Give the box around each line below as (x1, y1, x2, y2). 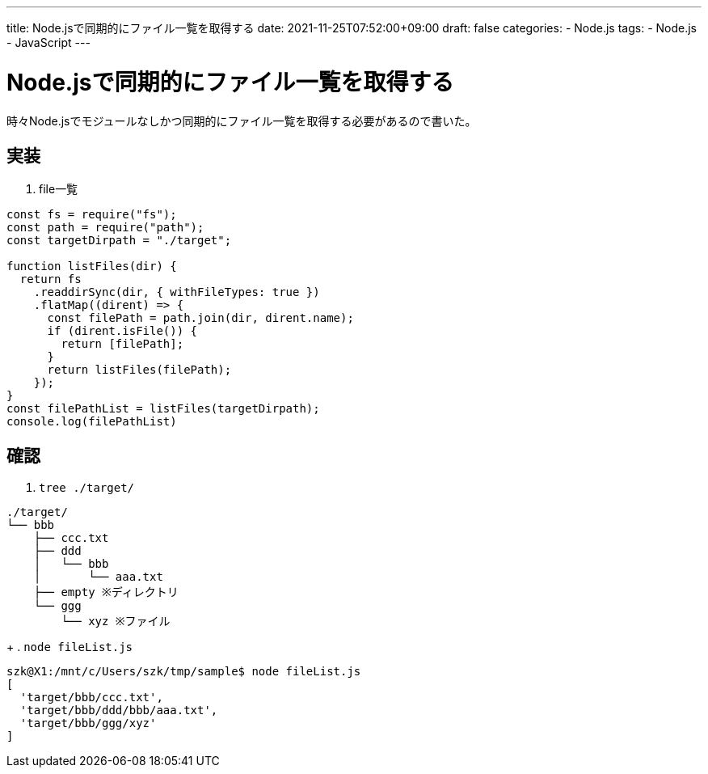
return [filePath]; (61, 337, 184, 351)
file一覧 (39, 182, 78, 197)
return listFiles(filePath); (47, 363, 232, 377)
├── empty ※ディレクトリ (33, 586, 179, 599)
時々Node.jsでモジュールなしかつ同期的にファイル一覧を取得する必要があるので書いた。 (6, 113, 477, 128)
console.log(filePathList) (6, 415, 177, 429)
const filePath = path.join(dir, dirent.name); (47, 311, 354, 325)
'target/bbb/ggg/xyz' (19, 717, 157, 730)
